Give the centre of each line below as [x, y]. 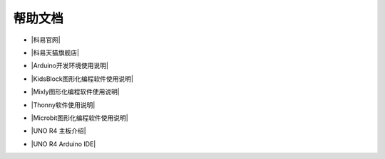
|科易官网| [46, 40]
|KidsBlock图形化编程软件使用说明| [82, 79]
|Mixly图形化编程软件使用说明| [76, 92]
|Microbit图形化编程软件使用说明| [79, 118]
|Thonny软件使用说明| [63, 105]
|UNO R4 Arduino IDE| [63, 144]
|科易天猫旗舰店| [55, 53]
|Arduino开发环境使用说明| [70, 66]
